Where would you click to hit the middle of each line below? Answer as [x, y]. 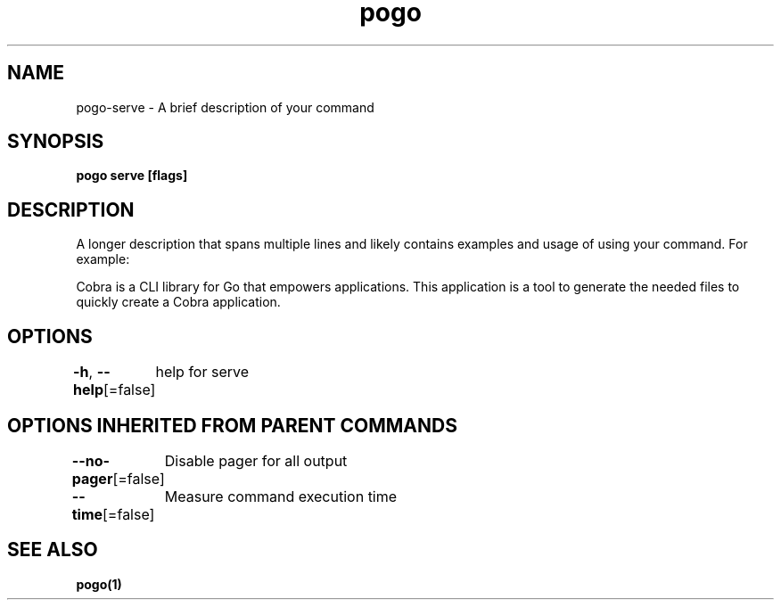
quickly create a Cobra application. [178, 302]
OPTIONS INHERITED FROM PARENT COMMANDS [232, 425]
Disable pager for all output [256, 460]
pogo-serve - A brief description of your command [225, 107]
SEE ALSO [53, 550]
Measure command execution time [281, 496]
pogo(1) [99, 584]
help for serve [202, 372]
